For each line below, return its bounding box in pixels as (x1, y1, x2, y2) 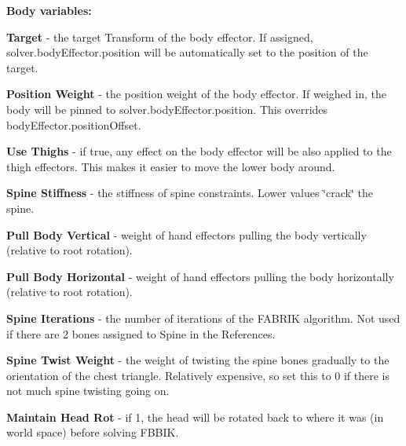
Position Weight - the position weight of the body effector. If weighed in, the (6, 86, 386, 102)
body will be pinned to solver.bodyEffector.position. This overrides (6, 101, 328, 117)
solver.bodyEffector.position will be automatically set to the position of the (6, 44, 368, 60)
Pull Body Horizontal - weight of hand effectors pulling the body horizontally (6, 268, 394, 284)
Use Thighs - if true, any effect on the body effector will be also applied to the (6, 143, 392, 159)
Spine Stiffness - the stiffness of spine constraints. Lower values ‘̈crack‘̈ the (6, 185, 373, 201)
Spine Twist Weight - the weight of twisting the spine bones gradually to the (6, 352, 390, 368)
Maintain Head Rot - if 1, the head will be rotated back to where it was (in (6, 408, 384, 425)
